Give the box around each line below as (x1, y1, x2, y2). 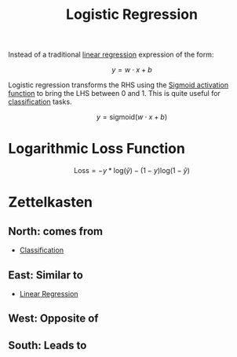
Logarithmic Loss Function (8, 140, 186, 158)
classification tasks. (8, 97, 72, 107)
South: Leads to (8, 338, 87, 351)
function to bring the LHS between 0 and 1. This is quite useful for (8, 89, 221, 98)
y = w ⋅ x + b (111, 65, 152, 75)
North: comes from (8, 224, 104, 237)
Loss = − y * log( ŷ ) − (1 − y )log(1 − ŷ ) (73, 166, 191, 175)
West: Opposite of (8, 312, 99, 326)
